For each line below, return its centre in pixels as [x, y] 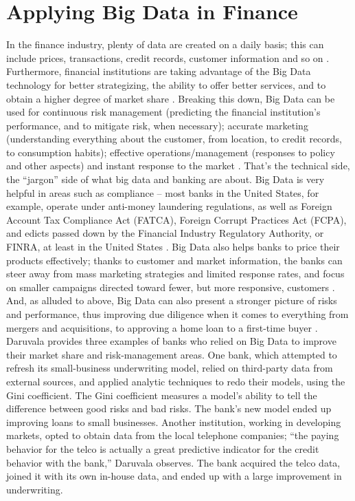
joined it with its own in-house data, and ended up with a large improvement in [174, 476]
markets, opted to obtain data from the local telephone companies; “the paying [173, 435]
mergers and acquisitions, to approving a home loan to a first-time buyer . [162, 327]
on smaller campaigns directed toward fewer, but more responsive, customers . [171, 287]
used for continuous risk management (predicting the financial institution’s [163, 112]
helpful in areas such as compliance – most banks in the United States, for [163, 192]
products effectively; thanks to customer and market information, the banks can [174, 260]
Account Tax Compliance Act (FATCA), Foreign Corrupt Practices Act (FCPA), [176, 219]
